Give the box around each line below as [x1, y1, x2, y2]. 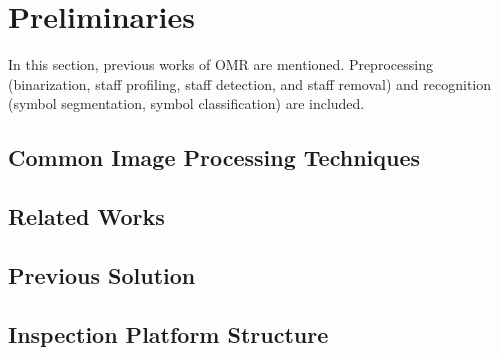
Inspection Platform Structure [8, 318, 329, 349]
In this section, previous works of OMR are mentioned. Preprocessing [8, 54, 433, 75]
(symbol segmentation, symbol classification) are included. [8, 93, 365, 114]
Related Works [8, 201, 165, 232]
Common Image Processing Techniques [8, 142, 421, 173]
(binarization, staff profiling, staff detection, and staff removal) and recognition [8, 73, 492, 94]
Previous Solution [8, 259, 196, 290]
